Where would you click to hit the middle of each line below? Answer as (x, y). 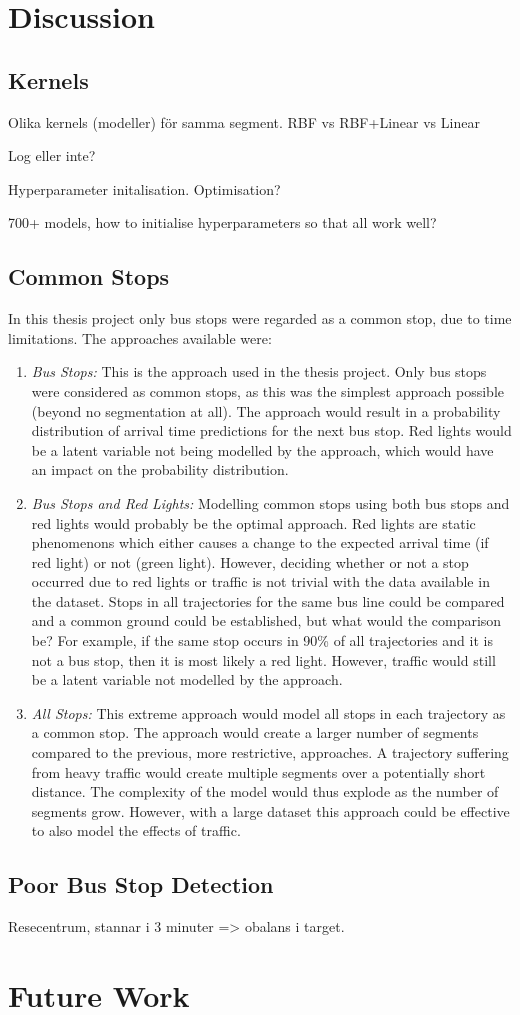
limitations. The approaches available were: (140, 337)
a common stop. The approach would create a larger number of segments (255, 732)
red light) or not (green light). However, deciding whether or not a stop (250, 561)
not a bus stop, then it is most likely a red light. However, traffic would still (263, 659)
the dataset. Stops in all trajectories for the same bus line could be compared (268, 600)
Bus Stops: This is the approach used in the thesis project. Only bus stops (259, 371)
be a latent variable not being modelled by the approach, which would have (262, 449)
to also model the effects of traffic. (136, 830)
